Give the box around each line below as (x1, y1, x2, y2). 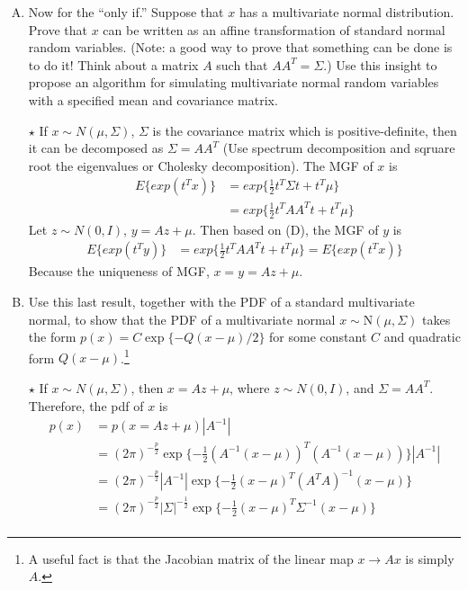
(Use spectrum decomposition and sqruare (222, 139, 455, 157)
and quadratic (383, 327, 461, 346)
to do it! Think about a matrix (28, 55, 199, 74)
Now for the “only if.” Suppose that (28, 3, 224, 21)
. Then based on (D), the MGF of (192, 219, 379, 238)
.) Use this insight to (323, 55, 437, 74)
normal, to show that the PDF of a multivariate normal (28, 309, 336, 328)
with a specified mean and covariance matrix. (28, 90, 278, 109)
